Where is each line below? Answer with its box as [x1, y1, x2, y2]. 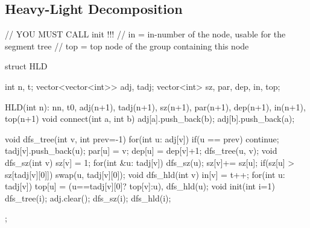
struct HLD [5, 60, 48, 72]
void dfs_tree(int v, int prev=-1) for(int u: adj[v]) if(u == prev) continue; [5, 132, 279, 145]
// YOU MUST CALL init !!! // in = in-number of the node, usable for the [5, 28, 286, 40]
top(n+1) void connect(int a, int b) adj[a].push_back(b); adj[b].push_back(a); [5, 112, 295, 125]
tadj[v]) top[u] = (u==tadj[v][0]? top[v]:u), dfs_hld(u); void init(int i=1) [5, 180, 275, 192]
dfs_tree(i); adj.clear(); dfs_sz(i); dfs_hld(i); [5, 191, 171, 204]
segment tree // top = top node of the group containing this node [5, 39, 249, 52]
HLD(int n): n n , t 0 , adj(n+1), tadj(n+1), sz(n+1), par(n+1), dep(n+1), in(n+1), [5, 100, 306, 113]
